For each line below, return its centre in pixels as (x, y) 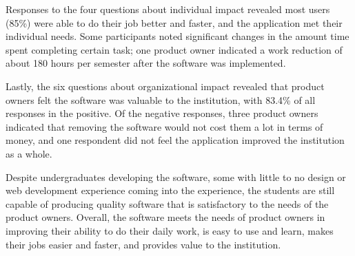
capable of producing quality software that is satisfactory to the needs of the (167, 203)
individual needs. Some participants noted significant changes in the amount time (177, 36)
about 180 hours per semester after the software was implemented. (146, 63)
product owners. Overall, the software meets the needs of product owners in (165, 217)
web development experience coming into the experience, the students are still (170, 190)
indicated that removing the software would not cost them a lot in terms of (164, 126)
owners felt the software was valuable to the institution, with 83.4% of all (161, 99)
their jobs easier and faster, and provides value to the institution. (143, 244)
